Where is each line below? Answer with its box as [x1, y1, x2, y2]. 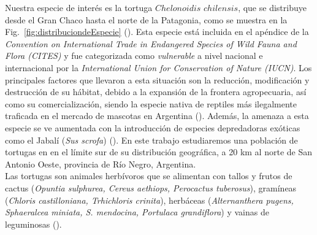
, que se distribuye [238, 1, 307, 13]
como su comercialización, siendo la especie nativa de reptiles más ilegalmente [5, 97, 297, 110]
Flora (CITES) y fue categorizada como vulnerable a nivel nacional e [5, 49, 263, 62]
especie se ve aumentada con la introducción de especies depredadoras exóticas [5, 121, 300, 134]
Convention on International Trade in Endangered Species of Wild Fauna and [5, 37, 297, 50]
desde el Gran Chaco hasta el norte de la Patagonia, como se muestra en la [5, 13, 288, 26]
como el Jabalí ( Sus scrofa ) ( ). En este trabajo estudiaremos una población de [5, 133, 298, 146]
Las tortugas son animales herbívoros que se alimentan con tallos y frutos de [5, 169, 292, 182]
